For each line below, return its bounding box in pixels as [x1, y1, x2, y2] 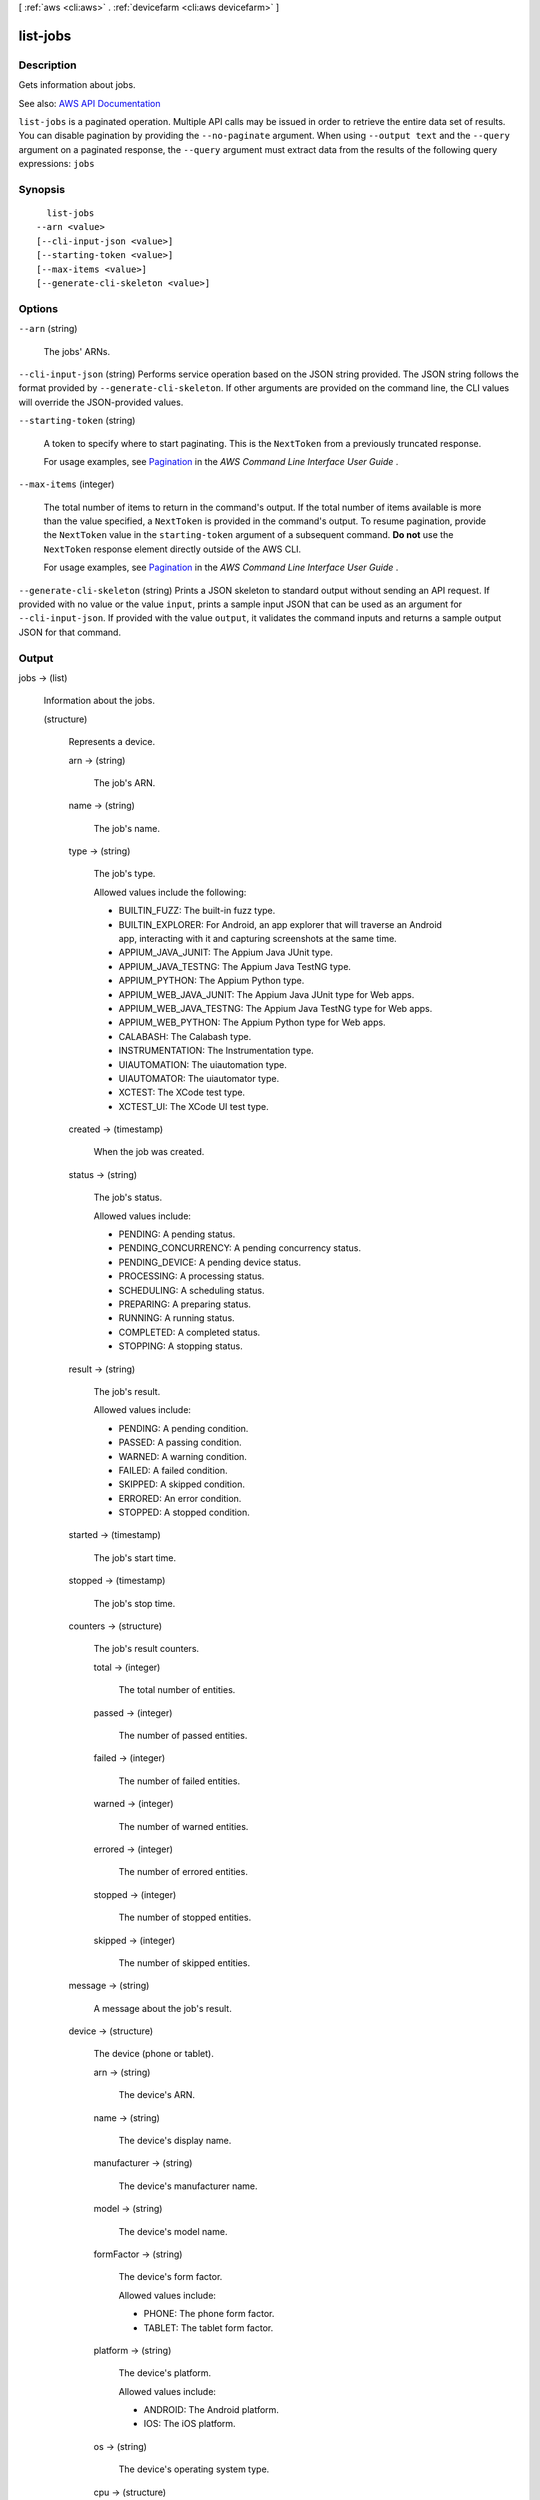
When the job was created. [93, 1146, 205, 1158]
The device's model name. [118, 2225, 228, 2237]
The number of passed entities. [118, 1729, 248, 1741]
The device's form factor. [118, 2271, 223, 2283]
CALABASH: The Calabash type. [118, 1030, 252, 1042]
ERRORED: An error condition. [118, 1492, 242, 1504]
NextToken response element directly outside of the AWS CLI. [43, 543, 302, 555]
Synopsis [18, 182, 65, 196]
